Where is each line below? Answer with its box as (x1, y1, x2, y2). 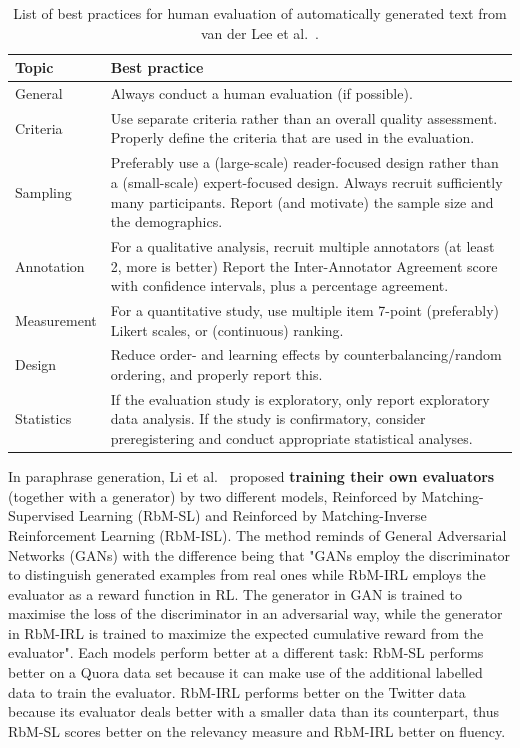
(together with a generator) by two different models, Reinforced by (8, 485, 417, 506)
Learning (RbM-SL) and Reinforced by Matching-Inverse (78, 505, 427, 526)
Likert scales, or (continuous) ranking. (110, 319, 344, 340)
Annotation (15, 255, 85, 276)
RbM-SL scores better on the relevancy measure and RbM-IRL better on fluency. (8, 720, 506, 741)
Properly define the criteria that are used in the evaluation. (110, 127, 475, 148)
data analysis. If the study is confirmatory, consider (110, 408, 426, 429)
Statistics (15, 408, 72, 429)
